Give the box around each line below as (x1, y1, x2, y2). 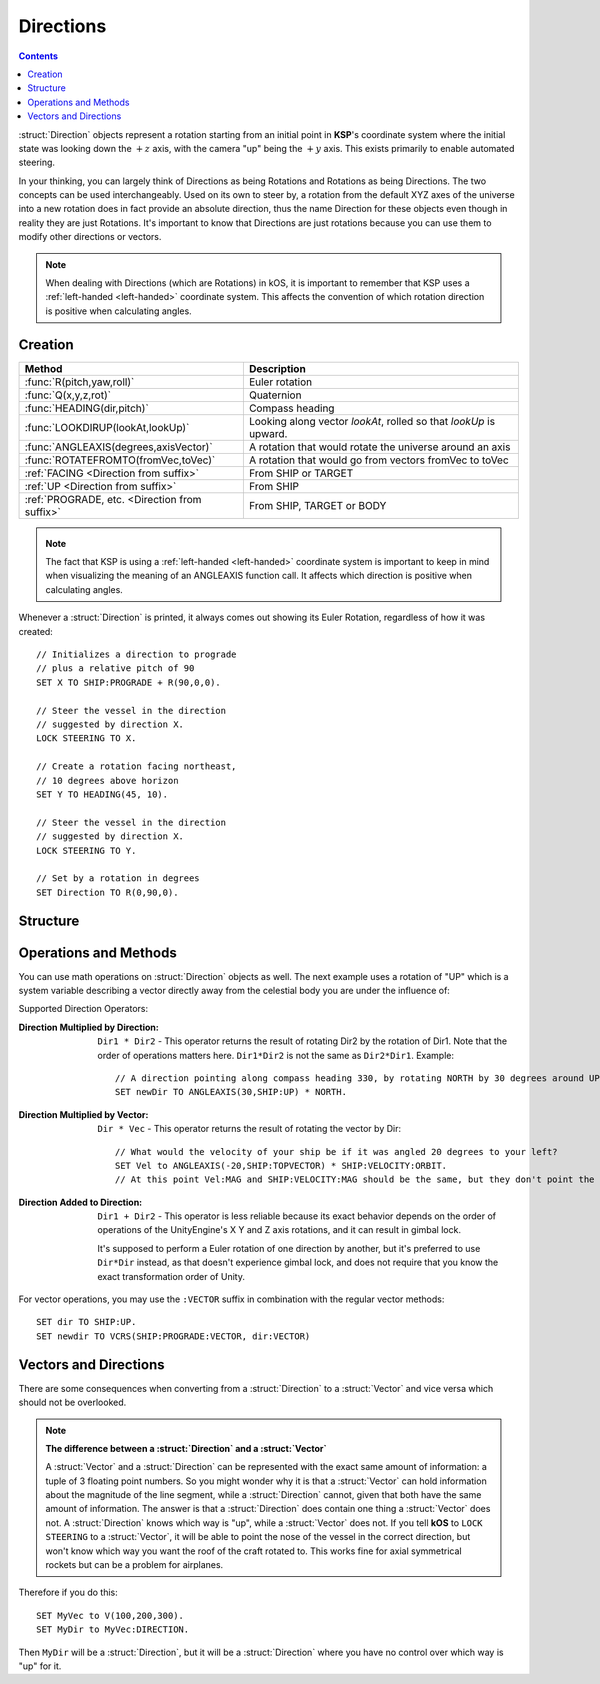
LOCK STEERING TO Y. (36, 845, 137, 856)
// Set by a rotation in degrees (36, 873, 200, 884)
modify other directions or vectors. (18, 231, 162, 243)
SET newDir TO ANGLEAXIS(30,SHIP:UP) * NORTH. (115, 1086, 347, 1098)
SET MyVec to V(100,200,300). (36, 1610, 185, 1621)
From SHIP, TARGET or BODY (248, 498, 387, 512)
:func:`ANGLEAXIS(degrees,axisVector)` (24, 440, 214, 454)
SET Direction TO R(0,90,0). (36, 886, 179, 898)
